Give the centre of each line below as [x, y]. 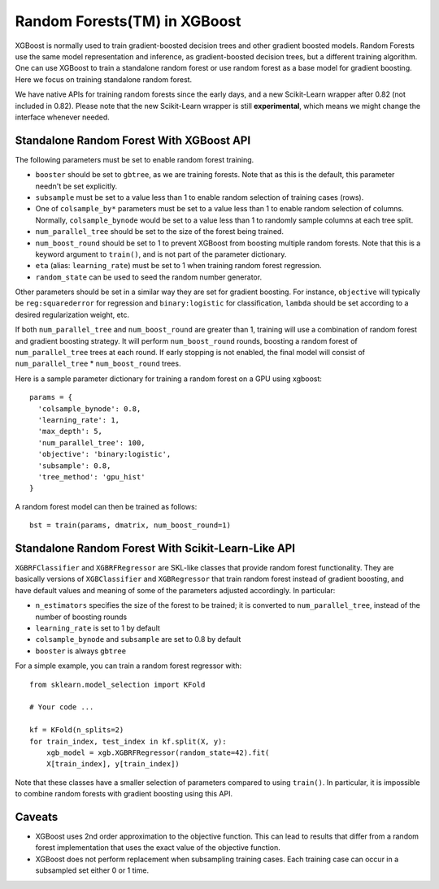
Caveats [37, 817]
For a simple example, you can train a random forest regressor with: [128, 666]
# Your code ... [62, 707]
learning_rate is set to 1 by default [98, 628]
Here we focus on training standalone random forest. [104, 79]
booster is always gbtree [80, 651]
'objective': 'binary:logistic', [104, 454]
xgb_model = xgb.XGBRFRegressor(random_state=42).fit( [158, 752]
